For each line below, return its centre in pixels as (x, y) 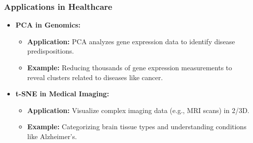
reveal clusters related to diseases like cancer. (95, 77)
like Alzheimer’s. (52, 136)
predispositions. (51, 51)
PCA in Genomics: (48, 25)
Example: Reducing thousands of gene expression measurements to (130, 67)
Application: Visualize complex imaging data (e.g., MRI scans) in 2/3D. (138, 110)
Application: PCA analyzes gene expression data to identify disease (131, 41)
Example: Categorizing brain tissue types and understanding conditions (137, 127)
